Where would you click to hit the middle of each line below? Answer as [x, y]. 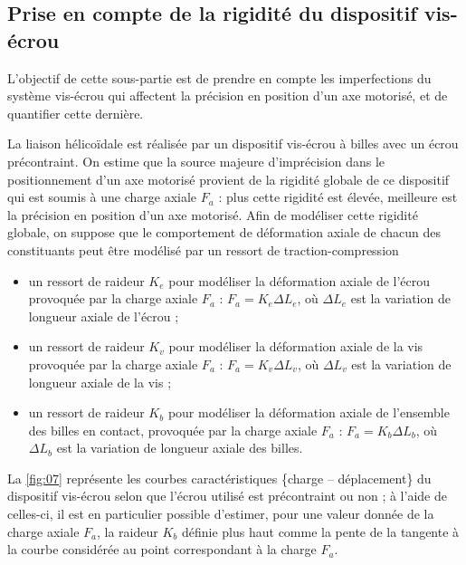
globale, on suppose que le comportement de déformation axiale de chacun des [224, 232]
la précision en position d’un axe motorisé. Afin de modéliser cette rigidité [213, 214]
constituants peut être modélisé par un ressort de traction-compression [203, 249]
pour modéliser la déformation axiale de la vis [296, 346]
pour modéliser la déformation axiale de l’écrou [300, 280]
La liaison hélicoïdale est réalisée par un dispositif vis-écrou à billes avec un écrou [233, 144]
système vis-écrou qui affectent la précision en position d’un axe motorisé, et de [228, 96]
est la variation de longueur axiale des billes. [180, 448]
